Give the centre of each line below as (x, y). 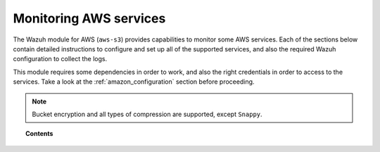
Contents (39, 134)
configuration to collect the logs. (60, 59)
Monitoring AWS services (89, 18)
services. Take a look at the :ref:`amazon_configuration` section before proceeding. (134, 82)
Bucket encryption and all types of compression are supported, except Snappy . (147, 114)
